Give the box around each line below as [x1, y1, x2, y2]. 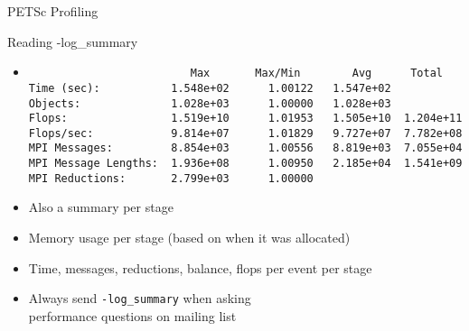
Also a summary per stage [28, 198, 174, 216]
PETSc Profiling [7, 2, 98, 20]
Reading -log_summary [7, 32, 138, 51]
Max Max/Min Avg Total [190, 67, 443, 80]
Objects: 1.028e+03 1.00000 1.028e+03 [28, 97, 391, 110]
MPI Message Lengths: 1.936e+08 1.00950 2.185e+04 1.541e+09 [28, 157, 463, 170]
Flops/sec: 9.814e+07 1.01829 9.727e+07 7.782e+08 [28, 126, 463, 140]
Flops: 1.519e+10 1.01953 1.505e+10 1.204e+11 [28, 112, 463, 125]
